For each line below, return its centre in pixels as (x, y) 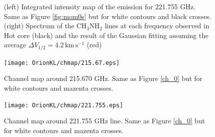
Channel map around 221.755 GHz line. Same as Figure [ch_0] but (105, 121)
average (15, 45)
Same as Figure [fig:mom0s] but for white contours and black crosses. (108, 16)
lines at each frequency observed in (157, 26)
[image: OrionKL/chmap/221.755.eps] (64, 105)
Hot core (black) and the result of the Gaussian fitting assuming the (106, 35)
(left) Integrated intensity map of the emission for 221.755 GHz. (100, 6)
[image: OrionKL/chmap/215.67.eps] (62, 63)
